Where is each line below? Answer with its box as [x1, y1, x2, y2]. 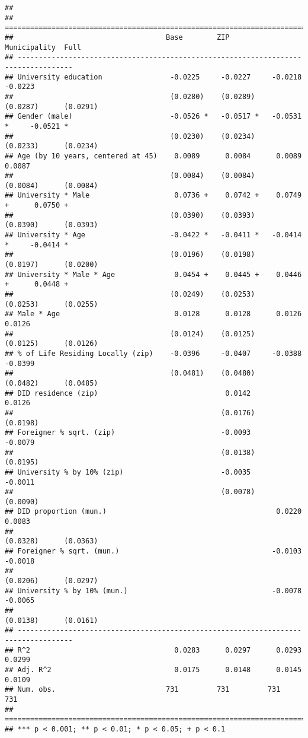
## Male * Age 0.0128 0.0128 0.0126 [5, 310, 302, 319]
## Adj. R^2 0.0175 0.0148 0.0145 [5, 665, 302, 674]
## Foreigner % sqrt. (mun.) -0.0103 [5, 547, 302, 556]
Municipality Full [5, 43, 81, 52]
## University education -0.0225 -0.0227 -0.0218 [5, 72, 302, 81]
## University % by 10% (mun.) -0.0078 [5, 586, 302, 595]
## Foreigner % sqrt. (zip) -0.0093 [5, 428, 251, 437]
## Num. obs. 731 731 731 [5, 685, 281, 694]
